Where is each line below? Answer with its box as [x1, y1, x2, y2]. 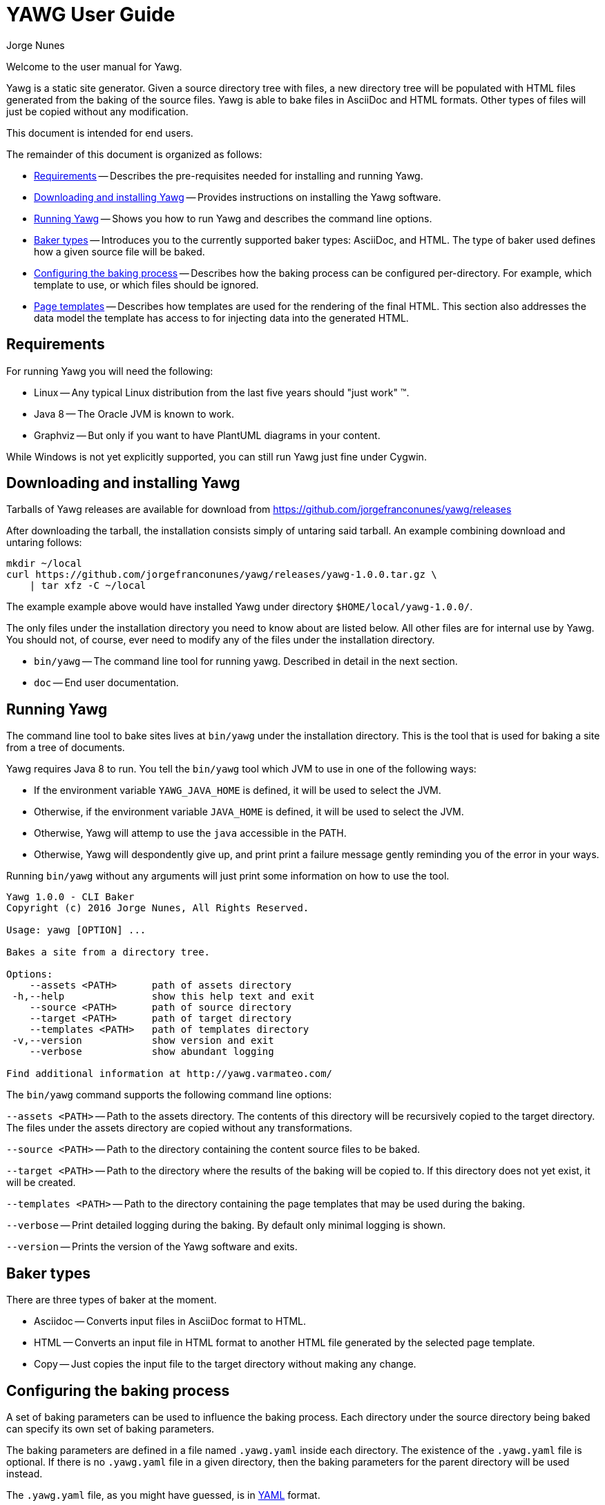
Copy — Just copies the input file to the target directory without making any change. [34, 1358, 416, 1370]
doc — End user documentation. [34, 677, 179, 689]
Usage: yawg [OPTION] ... [6, 924, 146, 936]
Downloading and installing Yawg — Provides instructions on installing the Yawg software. [34, 191, 441, 203]
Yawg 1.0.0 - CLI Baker [6, 891, 135, 903]
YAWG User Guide [6, 3, 175, 26]
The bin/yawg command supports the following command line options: [6, 1089, 332, 1101]
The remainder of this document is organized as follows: [6, 148, 262, 160]
